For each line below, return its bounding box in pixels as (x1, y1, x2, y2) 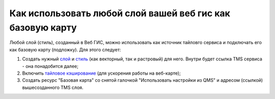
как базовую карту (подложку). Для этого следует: (9, 46, 121, 53)
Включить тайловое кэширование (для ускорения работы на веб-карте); (22, 70, 181, 76)
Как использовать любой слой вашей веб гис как (9, 8, 230, 19)
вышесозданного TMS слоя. (22, 84, 84, 90)
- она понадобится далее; (22, 63, 78, 69)
